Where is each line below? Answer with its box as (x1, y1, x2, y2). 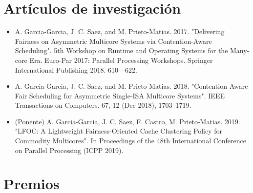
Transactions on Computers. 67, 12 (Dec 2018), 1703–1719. (15, 100, 191, 110)
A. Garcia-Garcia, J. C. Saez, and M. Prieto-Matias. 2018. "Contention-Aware (15, 81, 248, 91)
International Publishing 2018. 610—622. (15, 64, 137, 75)
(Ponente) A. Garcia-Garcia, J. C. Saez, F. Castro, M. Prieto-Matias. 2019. (15, 116, 240, 126)
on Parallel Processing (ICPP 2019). (15, 145, 124, 155)
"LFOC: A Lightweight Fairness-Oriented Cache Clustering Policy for (15, 126, 223, 136)
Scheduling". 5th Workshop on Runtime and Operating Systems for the (15, 45, 228, 56)
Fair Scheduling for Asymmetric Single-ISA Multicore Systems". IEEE (15, 90, 225, 100)
